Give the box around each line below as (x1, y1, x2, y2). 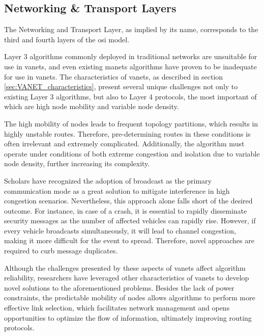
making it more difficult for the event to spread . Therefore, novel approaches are (4, 235, 254, 246)
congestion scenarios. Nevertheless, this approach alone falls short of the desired (4, 195, 253, 206)
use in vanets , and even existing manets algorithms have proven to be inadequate (4, 61, 257, 71)
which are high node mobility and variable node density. (4, 101, 179, 112)
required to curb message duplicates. (4, 245, 118, 256)
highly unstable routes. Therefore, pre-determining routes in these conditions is (4, 128, 251, 139)
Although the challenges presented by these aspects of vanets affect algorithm (4, 262, 246, 273)
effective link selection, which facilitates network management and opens (4, 302, 230, 313)
